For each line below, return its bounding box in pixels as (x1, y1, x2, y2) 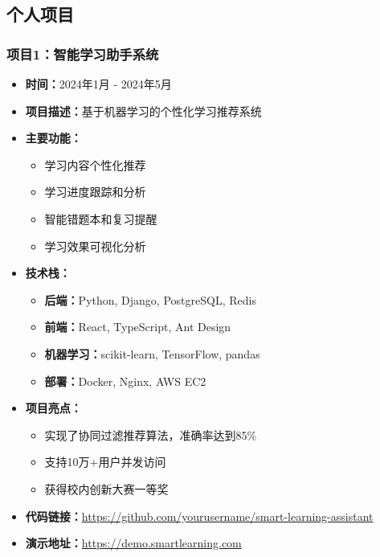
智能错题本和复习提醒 (44, 210, 157, 227)
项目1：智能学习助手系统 (6, 43, 159, 63)
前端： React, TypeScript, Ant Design (44, 318, 231, 335)
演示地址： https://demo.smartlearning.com (25, 534, 242, 551)
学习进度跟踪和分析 (44, 183, 146, 200)
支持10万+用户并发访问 (44, 453, 166, 470)
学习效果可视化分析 (44, 237, 146, 254)
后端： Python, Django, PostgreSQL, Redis (44, 291, 256, 308)
